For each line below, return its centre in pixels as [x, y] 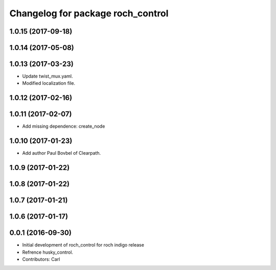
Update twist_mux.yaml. [48, 76]
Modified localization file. [49, 83]
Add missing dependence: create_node [64, 126]
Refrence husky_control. [48, 252]
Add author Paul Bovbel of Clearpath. [62, 153]
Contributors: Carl [41, 259]
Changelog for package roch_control [89, 13]
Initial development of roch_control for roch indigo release [83, 245]
